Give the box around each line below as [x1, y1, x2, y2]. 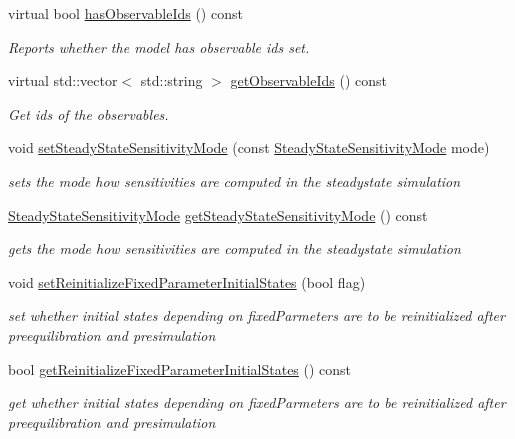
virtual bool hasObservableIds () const [8, 3, 243, 23]
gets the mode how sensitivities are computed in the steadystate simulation [8, 238, 461, 259]
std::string [140, 70, 203, 91]
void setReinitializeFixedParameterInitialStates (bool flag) [8, 271, 366, 292]
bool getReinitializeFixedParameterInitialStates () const [8, 358, 352, 379]
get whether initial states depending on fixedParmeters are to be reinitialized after [8, 392, 506, 413]
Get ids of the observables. [8, 103, 169, 124]
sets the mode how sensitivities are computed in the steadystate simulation [8, 170, 461, 191]
